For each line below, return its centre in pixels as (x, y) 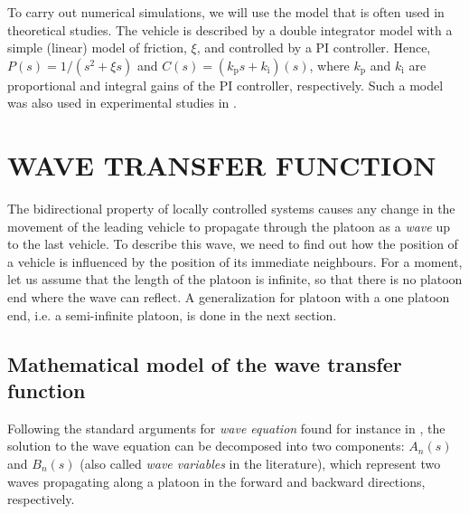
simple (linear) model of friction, (97, 48)
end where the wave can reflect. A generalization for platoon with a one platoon (229, 297)
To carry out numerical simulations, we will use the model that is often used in (226, 12)
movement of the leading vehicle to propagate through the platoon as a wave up (229, 226)
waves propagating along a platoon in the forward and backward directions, (216, 481)
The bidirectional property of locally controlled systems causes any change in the (231, 209)
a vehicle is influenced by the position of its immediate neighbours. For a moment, (235, 261)
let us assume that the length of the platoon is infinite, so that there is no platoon (235, 279)
